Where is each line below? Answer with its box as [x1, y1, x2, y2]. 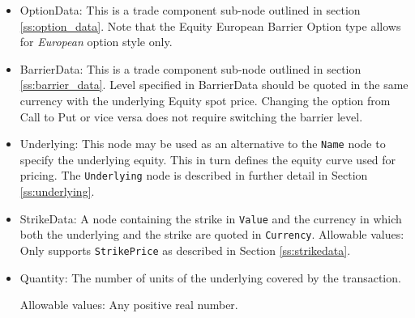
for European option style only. [19, 33, 173, 50]
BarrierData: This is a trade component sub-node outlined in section [19, 60, 362, 77]
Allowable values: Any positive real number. [19, 296, 238, 313]
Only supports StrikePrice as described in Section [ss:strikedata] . [19, 241, 351, 258]
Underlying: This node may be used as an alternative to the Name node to [19, 135, 386, 152]
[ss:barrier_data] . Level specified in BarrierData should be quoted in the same [19, 76, 409, 93]
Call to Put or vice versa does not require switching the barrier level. [19, 108, 363, 125]
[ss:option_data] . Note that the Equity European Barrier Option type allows [19, 17, 401, 34]
